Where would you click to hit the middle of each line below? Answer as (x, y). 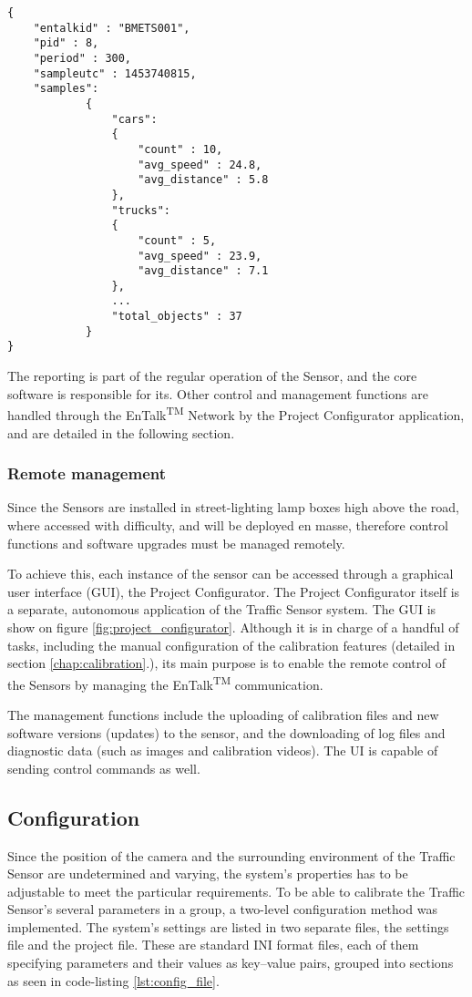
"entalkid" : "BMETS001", (112, 28)
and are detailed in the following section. (121, 432)
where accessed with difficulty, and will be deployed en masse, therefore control (228, 524)
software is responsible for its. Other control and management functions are (218, 393)
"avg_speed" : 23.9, (200, 256)
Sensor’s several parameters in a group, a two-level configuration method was (222, 909)
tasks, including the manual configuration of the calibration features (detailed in (231, 645)
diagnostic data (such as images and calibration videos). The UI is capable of (223, 750)
